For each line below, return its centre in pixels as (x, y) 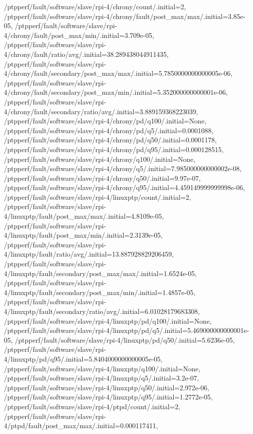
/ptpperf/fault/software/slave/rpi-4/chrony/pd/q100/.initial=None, (105, 121)
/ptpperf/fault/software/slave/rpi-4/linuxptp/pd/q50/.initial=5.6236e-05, (125, 339)
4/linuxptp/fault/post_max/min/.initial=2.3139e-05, (83, 235)
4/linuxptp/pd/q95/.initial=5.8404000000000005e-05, (83, 358)
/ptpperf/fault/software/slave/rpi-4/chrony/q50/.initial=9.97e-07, (102, 178)
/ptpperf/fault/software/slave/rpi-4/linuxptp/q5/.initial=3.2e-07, (101, 378)
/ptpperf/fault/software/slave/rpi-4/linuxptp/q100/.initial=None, (102, 368)
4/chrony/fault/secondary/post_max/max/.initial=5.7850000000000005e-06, (118, 73)
